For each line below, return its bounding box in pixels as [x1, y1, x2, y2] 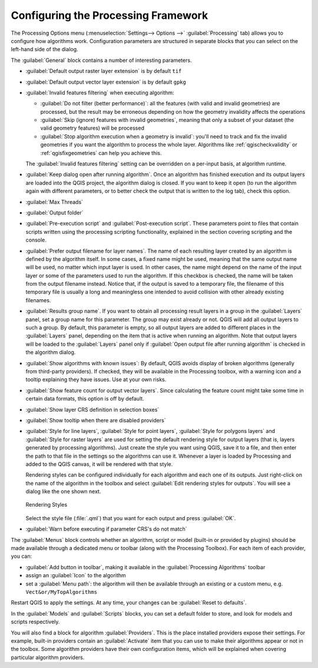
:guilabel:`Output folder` [25, 209, 84, 216]
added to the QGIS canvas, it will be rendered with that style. [25, 460, 173, 468]
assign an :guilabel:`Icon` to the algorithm [25, 572, 126, 579]
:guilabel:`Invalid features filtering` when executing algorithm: [25, 89, 174, 96]
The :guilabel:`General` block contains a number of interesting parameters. [11, 57, 192, 64]
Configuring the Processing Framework [11, 9, 208, 22]
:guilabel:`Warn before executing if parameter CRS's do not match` [25, 525, 187, 533]
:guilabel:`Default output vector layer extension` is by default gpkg [25, 78, 187, 85]
